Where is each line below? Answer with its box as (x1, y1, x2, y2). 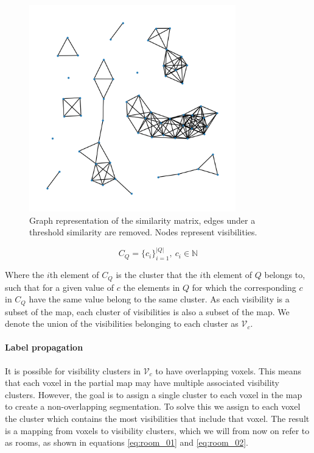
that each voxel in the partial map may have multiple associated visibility (5, 376, 279, 389)
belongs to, (264, 268, 305, 281)
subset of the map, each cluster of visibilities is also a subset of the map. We (5, 305, 290, 318)
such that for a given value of (5, 280, 114, 293)
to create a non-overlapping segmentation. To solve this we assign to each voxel (5, 400, 301, 413)
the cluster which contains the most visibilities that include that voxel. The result (5, 412, 310, 425)
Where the (5, 268, 44, 281)
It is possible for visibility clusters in (5, 364, 141, 377)
